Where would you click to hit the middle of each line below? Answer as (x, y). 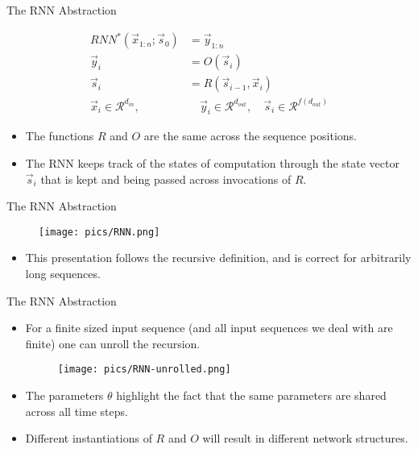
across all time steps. (77, 411)
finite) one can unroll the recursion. (113, 343)
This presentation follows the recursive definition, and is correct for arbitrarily (218, 258)
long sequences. (63, 274)
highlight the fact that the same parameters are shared (251, 395)
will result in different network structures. (305, 438)
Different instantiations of (89, 438)
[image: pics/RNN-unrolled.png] (144, 370)
